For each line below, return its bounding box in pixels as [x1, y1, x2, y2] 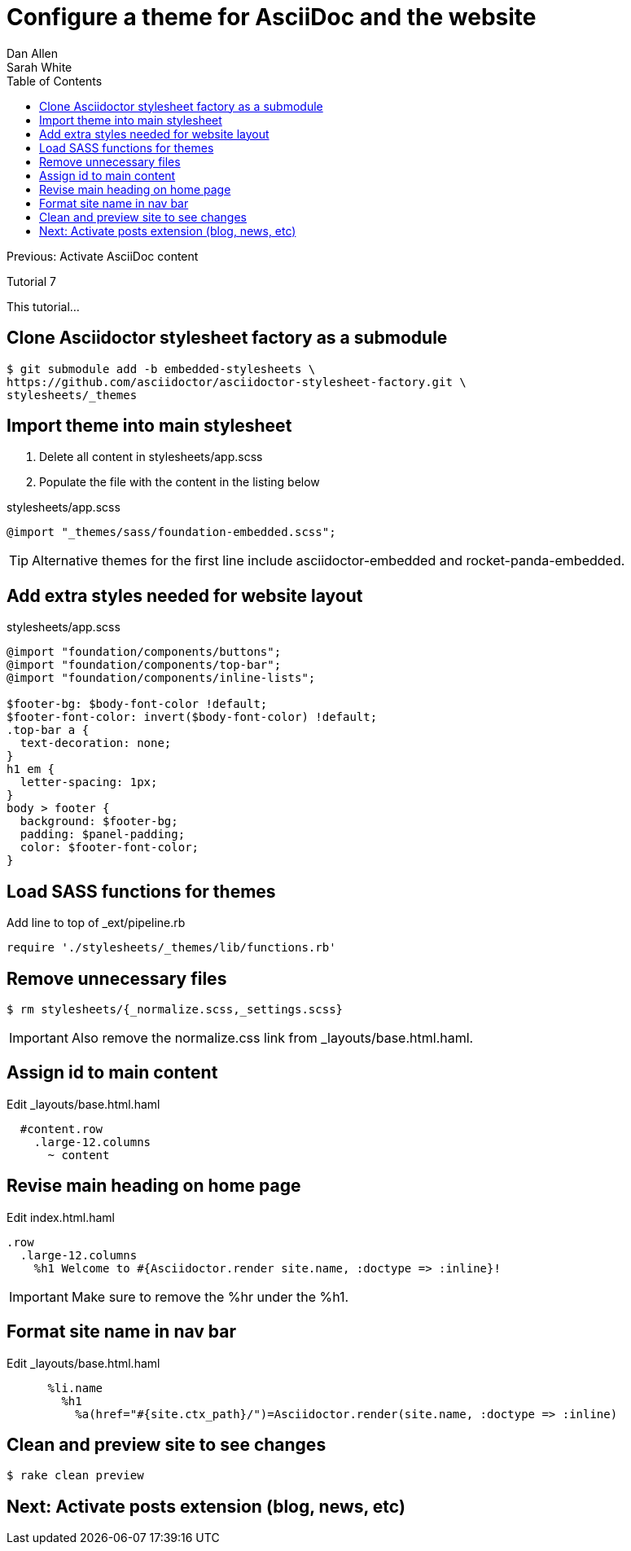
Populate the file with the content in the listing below [39, 475, 320, 490]
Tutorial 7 [7, 274, 57, 288]
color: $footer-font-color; [20, 841, 199, 855]
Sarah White [7, 59, 72, 74]
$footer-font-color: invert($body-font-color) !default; [7, 710, 378, 724]
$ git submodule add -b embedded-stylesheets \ [7, 362, 316, 376]
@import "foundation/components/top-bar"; [7, 658, 282, 672]
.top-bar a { [7, 723, 90, 737]
